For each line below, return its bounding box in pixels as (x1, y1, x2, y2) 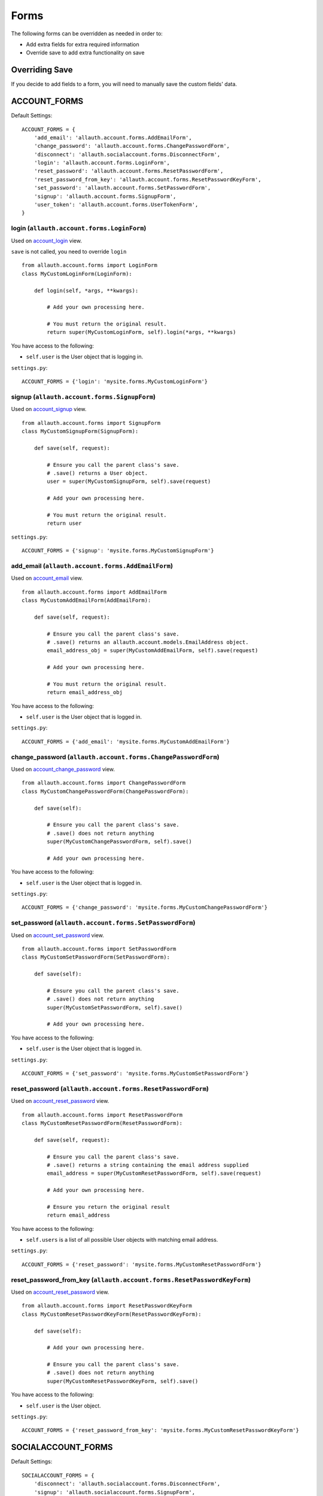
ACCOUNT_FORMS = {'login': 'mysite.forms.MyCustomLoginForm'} (22, 378, 208, 385)
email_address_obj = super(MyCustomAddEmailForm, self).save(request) (47, 647, 258, 654)
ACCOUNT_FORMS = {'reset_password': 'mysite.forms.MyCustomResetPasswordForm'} (22, 1261, 261, 1268)
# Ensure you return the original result (47, 1203, 170, 1210)
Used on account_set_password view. (11, 931, 104, 939)
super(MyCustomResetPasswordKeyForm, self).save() (47, 1378, 199, 1385)
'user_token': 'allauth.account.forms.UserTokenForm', (33, 201, 199, 208)
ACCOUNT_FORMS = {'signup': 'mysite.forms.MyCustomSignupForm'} (22, 548, 215, 554)
